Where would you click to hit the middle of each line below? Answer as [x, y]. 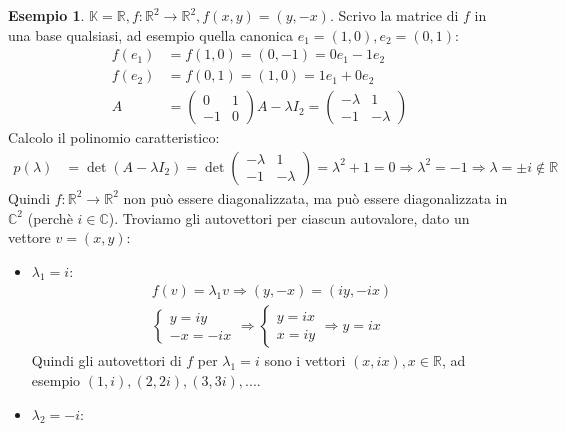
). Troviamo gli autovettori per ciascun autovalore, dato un [289, 217]
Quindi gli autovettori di [106, 360]
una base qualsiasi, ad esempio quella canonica [150, 34]
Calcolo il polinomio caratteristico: [114, 137]
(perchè [50, 217]
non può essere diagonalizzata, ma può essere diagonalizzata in [315, 197]
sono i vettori [305, 360]
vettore [29, 237]
